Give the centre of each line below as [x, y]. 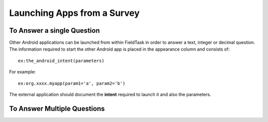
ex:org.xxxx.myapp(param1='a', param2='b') [72, 83]
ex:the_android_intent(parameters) [61, 61]
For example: [23, 72]
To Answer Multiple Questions [57, 108]
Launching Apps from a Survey [74, 13]
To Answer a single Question [55, 30]
